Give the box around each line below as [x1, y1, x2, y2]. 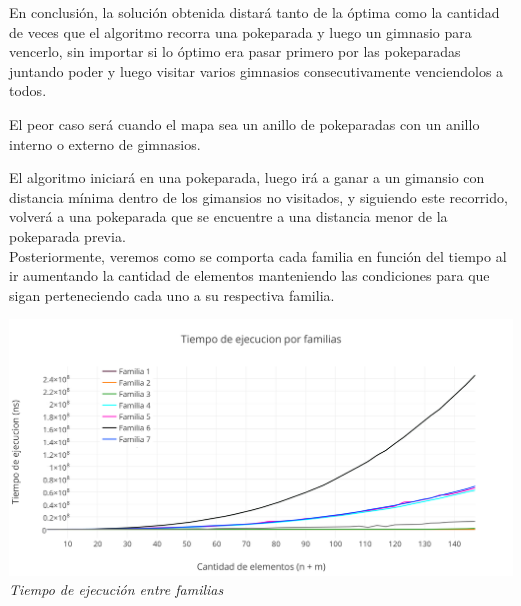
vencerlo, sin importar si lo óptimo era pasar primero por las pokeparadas [9, 41, 461, 62]
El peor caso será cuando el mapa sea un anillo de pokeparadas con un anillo [9, 113, 480, 134]
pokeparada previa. [9, 225, 126, 246]
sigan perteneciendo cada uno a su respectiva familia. [9, 284, 335, 305]
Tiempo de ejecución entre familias [9, 579, 224, 600]
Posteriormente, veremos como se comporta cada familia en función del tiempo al [9, 245, 507, 266]
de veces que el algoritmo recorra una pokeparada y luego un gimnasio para [9, 21, 472, 42]
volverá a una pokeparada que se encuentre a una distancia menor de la [9, 206, 448, 227]
